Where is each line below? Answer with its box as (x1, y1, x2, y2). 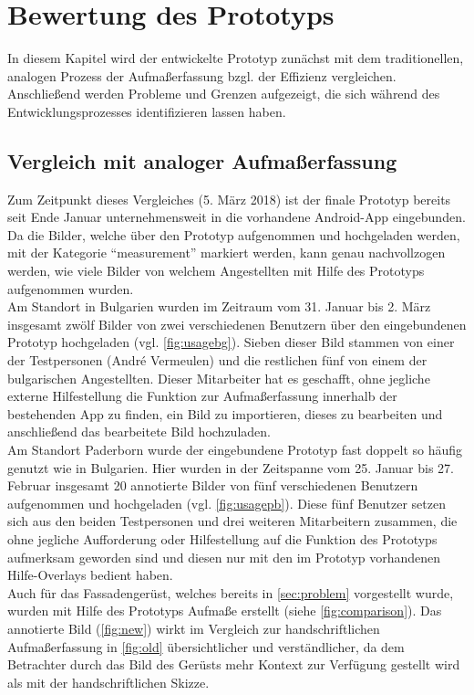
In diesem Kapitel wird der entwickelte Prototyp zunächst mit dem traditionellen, (7, 48, 464, 68)
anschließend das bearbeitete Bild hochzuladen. (7, 422, 271, 441)
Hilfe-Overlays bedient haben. (7, 565, 173, 584)
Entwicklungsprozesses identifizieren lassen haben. (7, 101, 286, 121)
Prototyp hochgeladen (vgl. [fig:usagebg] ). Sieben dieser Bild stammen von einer (7, 332, 455, 352)
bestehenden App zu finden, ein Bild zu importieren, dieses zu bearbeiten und (7, 404, 443, 423)
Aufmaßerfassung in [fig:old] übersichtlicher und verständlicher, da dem (7, 637, 405, 656)
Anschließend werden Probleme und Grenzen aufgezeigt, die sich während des (7, 84, 440, 103)
